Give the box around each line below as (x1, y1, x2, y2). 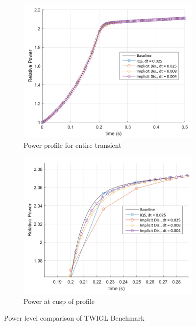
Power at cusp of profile (24, 296, 95, 306)
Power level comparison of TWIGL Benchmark (4, 312, 145, 323)
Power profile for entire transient (24, 139, 122, 150)
